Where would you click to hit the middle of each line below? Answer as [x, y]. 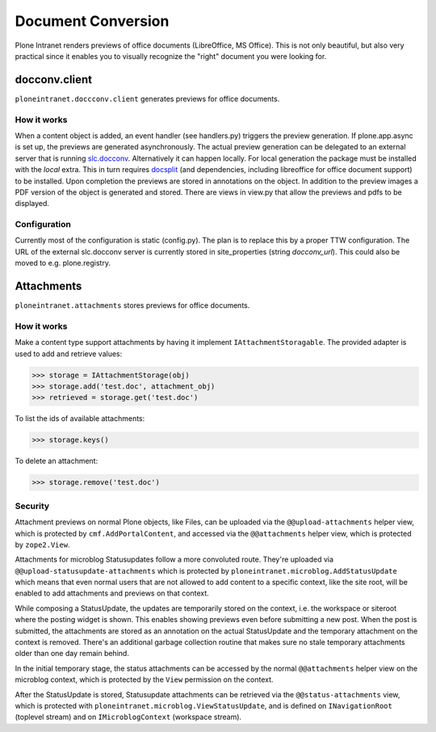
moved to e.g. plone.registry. [63, 263]
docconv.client [54, 80]
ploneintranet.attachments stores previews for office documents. [132, 305]
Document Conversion [92, 21]
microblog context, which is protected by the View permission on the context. [144, 679]
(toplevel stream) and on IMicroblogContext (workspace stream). [128, 717]
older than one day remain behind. [72, 654]
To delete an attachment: [57, 461]
